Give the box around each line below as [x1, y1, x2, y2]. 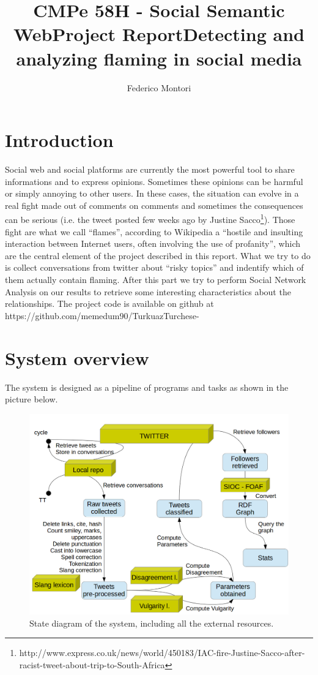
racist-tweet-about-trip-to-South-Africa [19, 658, 165, 671]
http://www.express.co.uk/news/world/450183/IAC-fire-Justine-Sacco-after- [19, 646, 305, 659]
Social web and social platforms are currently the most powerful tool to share [5, 163, 295, 176]
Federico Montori [127, 81, 191, 94]
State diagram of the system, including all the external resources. [29, 616, 274, 629]
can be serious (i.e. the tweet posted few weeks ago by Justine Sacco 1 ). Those [5, 211, 295, 226]
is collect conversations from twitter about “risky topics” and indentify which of [5, 261, 304, 274]
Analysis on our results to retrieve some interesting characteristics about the [5, 285, 291, 298]
